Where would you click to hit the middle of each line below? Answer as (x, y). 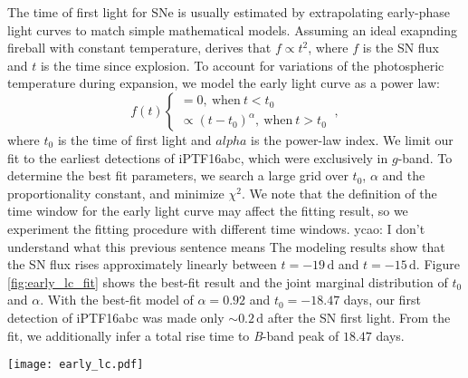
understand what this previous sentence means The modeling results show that (226, 246)
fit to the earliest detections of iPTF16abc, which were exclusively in (198, 157)
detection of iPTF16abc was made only (116, 317)
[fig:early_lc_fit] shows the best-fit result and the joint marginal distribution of (228, 281)
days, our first (382, 300)
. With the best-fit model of (117, 300)
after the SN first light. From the (359, 317)
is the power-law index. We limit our (352, 139)
